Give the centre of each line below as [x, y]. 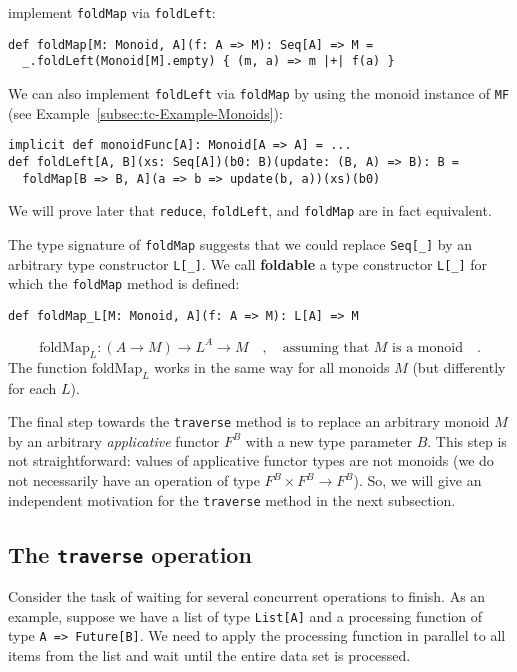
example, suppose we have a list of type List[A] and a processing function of [245, 615]
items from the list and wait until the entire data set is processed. [209, 654]
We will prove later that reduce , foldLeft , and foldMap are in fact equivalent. [250, 210]
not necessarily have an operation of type [134, 480]
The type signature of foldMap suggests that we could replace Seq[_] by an [240, 243]
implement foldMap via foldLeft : [112, 12]
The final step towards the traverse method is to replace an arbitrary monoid [249, 421]
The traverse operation [130, 553]
